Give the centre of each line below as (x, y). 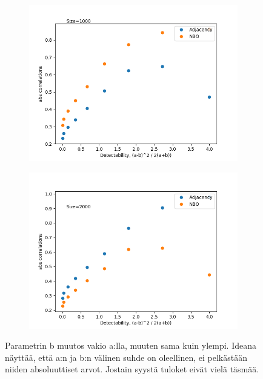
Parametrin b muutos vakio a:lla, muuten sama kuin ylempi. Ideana (131, 345)
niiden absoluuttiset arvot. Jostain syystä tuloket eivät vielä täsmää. (132, 369)
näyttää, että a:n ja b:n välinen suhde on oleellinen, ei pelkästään (126, 357)
